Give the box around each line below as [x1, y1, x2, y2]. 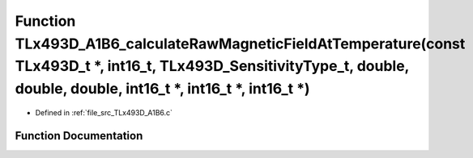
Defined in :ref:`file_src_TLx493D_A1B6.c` [35, 107, 173, 117]
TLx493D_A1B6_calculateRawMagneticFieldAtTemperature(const [15, 35, 466, 52]
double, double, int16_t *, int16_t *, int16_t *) [15, 80, 311, 98]
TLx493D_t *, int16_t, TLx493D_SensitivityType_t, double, [15, 57, 409, 76]
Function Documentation [15, 129, 143, 143]
